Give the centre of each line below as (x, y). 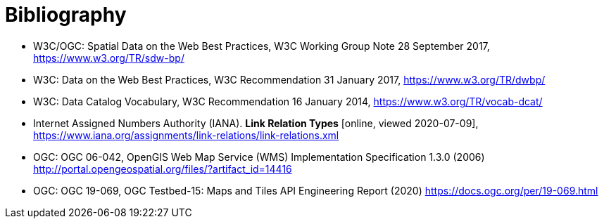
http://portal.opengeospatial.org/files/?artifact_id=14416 (163, 169)
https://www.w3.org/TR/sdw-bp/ (109, 58)
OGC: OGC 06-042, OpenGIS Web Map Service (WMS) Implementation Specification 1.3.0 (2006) (259, 157)
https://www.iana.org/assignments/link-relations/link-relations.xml (186, 135)
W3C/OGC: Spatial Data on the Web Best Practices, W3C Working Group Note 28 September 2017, (262, 46)
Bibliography (66, 15)
